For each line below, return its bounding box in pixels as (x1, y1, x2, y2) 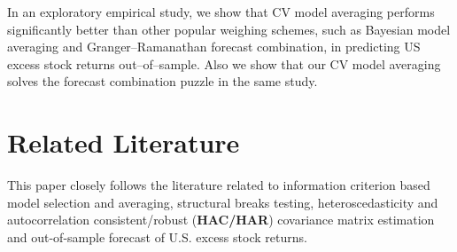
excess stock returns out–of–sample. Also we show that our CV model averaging (7, 54, 441, 73)
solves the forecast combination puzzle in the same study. (7, 72, 318, 91)
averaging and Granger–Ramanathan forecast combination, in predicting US (7, 37, 421, 56)
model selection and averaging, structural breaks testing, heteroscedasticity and (7, 193, 438, 211)
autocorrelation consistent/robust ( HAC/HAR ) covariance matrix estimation (7, 210, 435, 229)
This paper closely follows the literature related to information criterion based (7, 176, 430, 194)
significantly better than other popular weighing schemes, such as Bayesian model (7, 20, 451, 38)
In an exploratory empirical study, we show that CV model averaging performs (7, 3, 435, 20)
